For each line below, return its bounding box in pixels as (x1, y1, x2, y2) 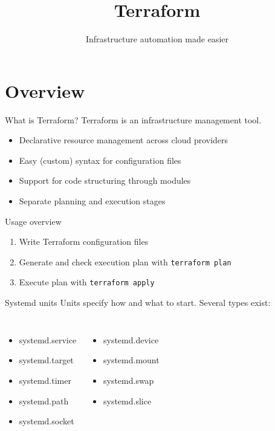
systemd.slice (103, 394, 152, 407)
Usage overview (5, 215, 62, 227)
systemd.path (19, 394, 69, 407)
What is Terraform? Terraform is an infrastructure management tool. (5, 113, 262, 126)
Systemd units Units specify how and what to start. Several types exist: (5, 296, 271, 309)
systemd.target (19, 354, 74, 366)
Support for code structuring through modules (19, 174, 191, 187)
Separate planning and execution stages (19, 195, 166, 207)
